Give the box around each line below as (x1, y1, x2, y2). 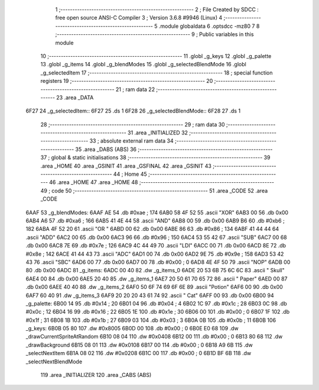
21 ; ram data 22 (115, 86, 155, 93)
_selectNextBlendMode (25, 358, 83, 365)
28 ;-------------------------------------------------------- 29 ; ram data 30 (40, 121, 225, 128)
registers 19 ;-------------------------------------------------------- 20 (40, 78, 213, 85)
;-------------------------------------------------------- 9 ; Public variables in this (55, 31, 254, 38)
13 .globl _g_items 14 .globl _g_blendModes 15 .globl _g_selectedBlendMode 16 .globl (40, 61, 246, 68)
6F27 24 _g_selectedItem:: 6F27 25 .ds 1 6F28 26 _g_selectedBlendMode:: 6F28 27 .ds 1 (25, 107, 241, 115)
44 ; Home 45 (113, 170, 147, 178)
